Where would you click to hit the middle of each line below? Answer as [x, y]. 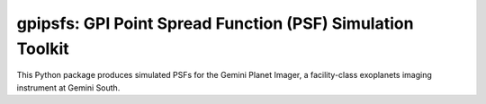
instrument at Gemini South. [68, 87]
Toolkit [43, 48]
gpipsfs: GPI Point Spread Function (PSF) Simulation [215, 23]
